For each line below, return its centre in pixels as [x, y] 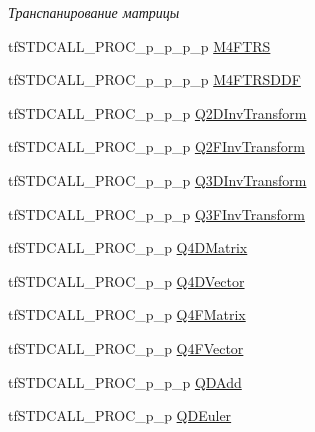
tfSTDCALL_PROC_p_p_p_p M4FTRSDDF [154, 79]
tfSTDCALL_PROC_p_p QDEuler [120, 415]
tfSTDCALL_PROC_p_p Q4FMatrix [127, 314]
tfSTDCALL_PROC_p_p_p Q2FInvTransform [156, 146]
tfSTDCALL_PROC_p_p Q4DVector [126, 280]
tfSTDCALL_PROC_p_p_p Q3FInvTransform [156, 213]
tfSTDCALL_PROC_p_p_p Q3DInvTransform [157, 179]
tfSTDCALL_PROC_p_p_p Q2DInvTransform [157, 112]
